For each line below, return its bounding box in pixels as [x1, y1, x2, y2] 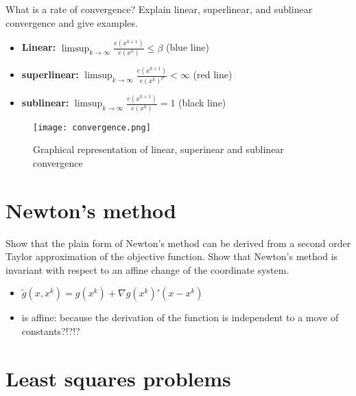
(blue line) [165, 40, 209, 54]
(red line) [193, 67, 233, 82]
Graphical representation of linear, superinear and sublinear [33, 142, 284, 156]
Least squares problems [5, 364, 231, 392]
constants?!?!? [21, 323, 80, 338]
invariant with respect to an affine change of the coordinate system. [5, 262, 289, 277]
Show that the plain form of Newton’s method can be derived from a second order [5, 235, 351, 250]
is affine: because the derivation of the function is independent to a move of [21, 310, 339, 325]
